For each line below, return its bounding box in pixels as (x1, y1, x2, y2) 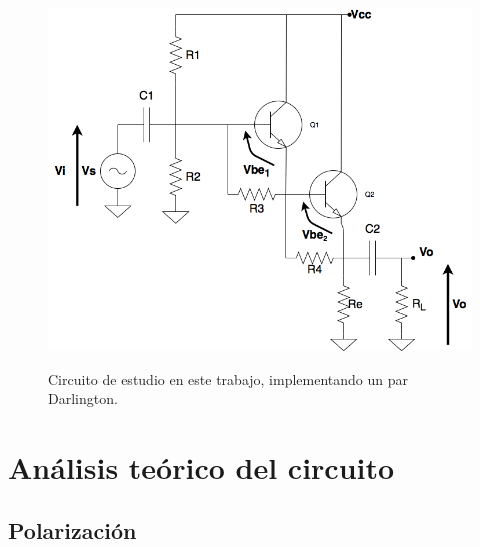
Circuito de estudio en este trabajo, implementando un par (48, 368, 409, 389)
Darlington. (48, 388, 118, 409)
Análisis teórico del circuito (8, 446, 395, 487)
